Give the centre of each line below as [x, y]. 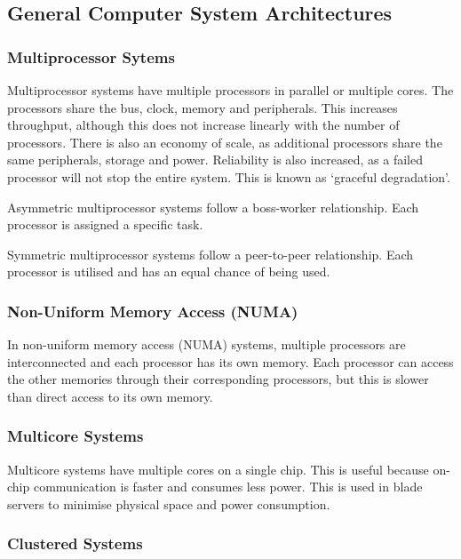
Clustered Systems [75, 543]
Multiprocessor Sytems [91, 56]
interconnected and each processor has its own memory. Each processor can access [230, 361]
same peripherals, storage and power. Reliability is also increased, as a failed [215, 160]
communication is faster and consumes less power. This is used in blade [228, 487]
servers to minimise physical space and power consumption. [169, 503]
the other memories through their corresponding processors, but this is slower [218, 379]
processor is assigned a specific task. [105, 224]
